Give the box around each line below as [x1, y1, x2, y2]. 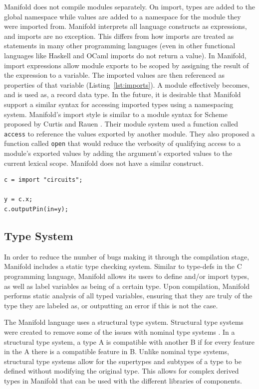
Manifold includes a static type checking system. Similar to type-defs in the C [4, 261, 242, 271]
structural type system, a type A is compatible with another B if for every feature [4, 336, 255, 347]
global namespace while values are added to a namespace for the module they [4, 11, 241, 21]
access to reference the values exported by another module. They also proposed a [4, 128, 255, 138]
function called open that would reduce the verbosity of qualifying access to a [4, 138, 241, 148]
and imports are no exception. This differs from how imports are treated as [4, 30, 234, 41]
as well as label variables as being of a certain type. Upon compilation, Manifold [4, 280, 250, 291]
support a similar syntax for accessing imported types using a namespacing [4, 99, 234, 109]
